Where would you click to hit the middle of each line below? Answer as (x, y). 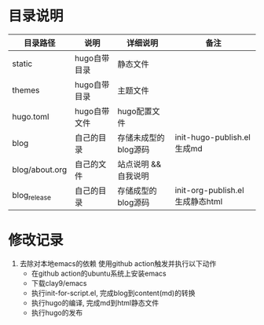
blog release (32, 196)
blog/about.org (40, 170)
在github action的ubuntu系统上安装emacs (99, 273)
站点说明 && (139, 164)
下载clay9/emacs (59, 283)
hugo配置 (135, 111)
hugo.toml (31, 116)
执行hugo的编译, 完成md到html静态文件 (95, 302)
